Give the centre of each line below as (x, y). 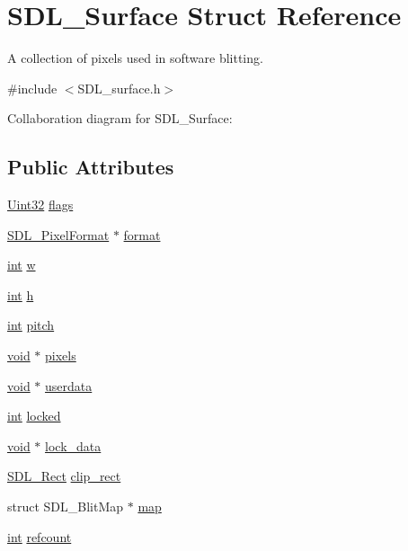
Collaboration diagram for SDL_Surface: (120, 118)
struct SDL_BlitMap (66, 507)
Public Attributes (91, 167)
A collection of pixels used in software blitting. (135, 58)
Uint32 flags (40, 204)
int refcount (40, 536)
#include (32, 88)
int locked (34, 416)
